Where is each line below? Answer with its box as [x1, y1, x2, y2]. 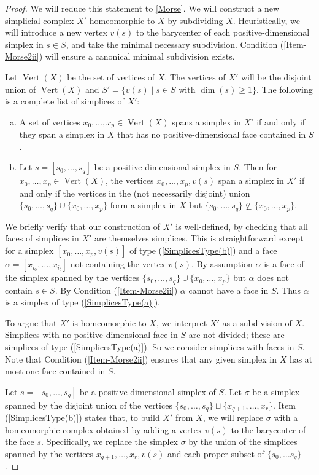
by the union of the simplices [188, 435, 298, 448]
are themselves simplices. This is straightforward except [94, 232, 304, 245]
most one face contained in [5, 364, 106, 377]
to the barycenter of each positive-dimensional [136, 26, 310, 39]
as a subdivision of [222, 316, 292, 329]
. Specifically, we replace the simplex [41, 435, 179, 448]
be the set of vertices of [67, 70, 155, 83]
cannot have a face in [188, 283, 269, 296]
